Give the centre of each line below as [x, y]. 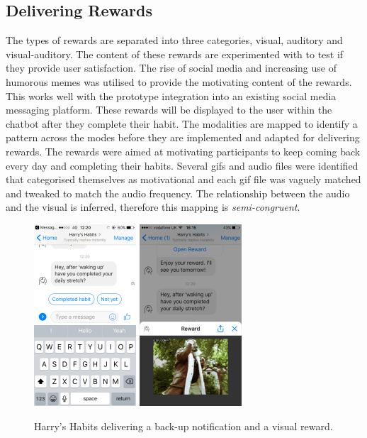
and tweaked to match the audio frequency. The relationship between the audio [178, 193]
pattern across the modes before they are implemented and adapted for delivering [183, 137]
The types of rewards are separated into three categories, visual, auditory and [174, 40]
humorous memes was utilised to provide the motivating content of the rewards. [179, 81]
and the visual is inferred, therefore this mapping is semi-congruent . [153, 207]
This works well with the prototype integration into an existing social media [171, 95]
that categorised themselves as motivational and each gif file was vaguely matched [183, 179]
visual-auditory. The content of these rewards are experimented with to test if [175, 54]
